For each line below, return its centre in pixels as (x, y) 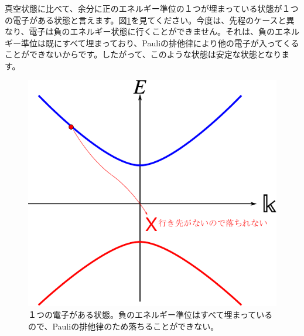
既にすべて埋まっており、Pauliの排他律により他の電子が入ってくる (172, 43)
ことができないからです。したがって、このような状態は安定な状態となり (143, 54)
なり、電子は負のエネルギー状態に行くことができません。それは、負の (140, 31)
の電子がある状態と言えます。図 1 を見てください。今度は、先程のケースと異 (150, 20)
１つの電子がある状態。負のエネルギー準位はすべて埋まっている (151, 314)
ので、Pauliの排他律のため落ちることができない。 (124, 326)
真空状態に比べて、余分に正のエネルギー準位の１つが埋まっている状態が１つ (152, 8)
